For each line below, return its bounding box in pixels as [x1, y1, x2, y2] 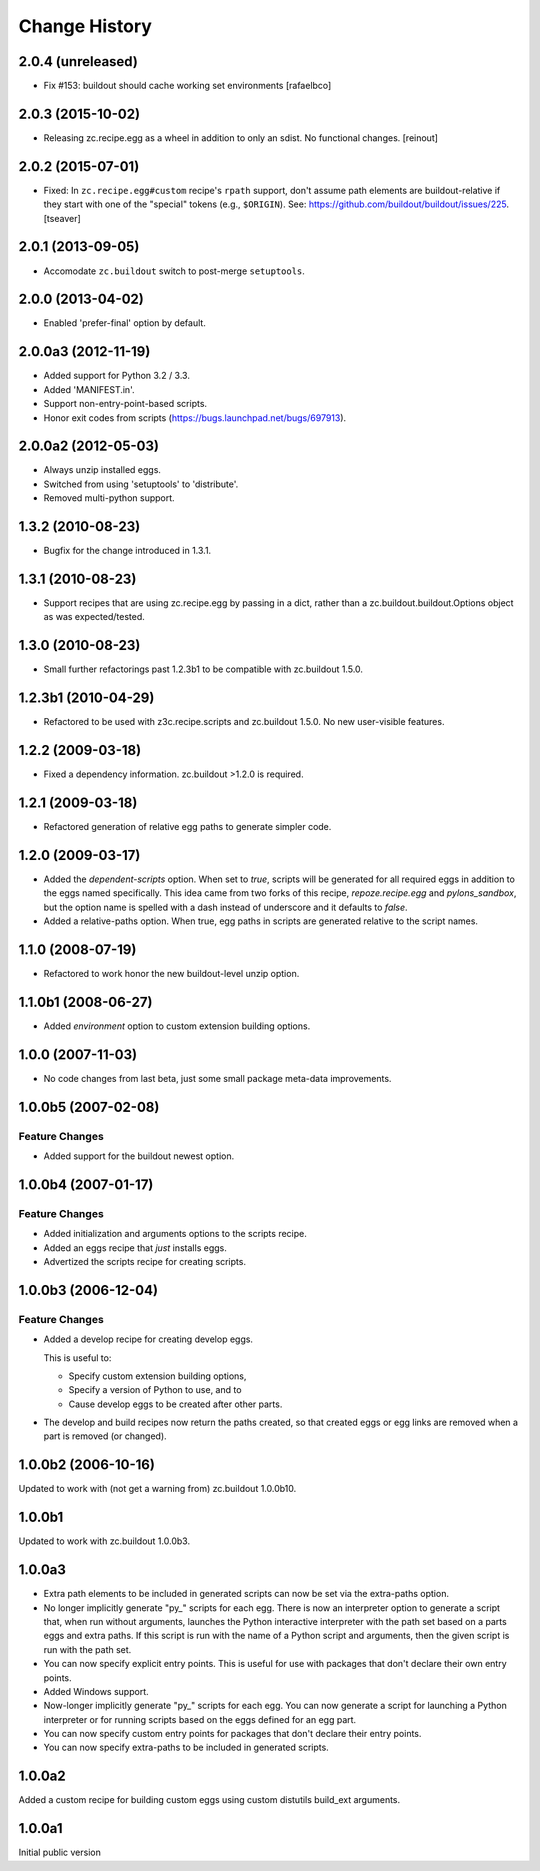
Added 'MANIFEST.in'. [43, 383, 135, 395]
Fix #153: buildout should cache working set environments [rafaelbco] [43, 80, 332, 92]
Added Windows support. [43, 1685, 149, 1697]
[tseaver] [43, 212, 82, 224]
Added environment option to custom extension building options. [43, 1020, 311, 1032]
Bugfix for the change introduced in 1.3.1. [43, 545, 212, 557]
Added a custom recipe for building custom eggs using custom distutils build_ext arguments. [18, 1794, 401, 1806]
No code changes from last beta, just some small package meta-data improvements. [43, 1072, 392, 1084]
